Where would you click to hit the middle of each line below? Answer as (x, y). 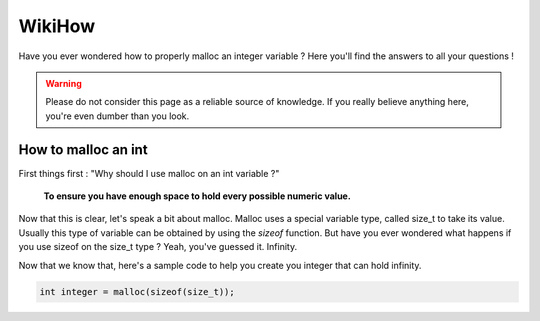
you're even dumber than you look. (117, 116)
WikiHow (56, 26)
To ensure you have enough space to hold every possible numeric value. (197, 196)
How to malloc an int (83, 149)
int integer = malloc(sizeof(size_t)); (137, 291)
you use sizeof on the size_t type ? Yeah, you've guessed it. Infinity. (158, 247)
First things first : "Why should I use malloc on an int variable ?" (149, 173)
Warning (63, 83)
